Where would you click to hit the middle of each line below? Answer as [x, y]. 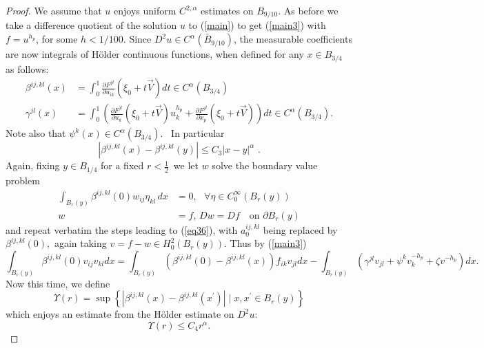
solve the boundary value [265, 165]
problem [23, 180]
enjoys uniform [145, 10]
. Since [137, 39]
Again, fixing [33, 165]
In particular [198, 133]
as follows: [27, 68]
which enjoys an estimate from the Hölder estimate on [120, 314]
